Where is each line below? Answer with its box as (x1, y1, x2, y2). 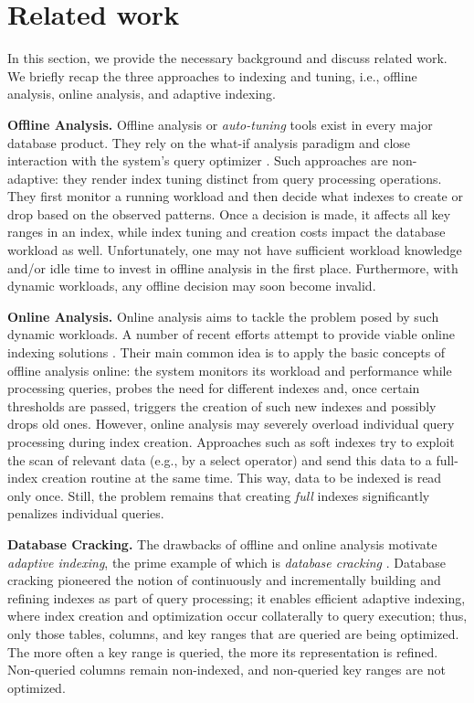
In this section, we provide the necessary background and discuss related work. (7, 48, 448, 68)
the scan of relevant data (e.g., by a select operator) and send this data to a (7, 450, 432, 469)
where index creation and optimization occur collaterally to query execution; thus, (7, 606, 468, 625)
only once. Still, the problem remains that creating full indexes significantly (7, 485, 430, 505)
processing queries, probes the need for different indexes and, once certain (7, 378, 420, 398)
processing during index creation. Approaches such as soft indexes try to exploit (7, 432, 455, 451)
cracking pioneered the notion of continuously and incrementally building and (7, 570, 441, 590)
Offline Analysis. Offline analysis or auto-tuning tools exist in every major (7, 114, 433, 133)
